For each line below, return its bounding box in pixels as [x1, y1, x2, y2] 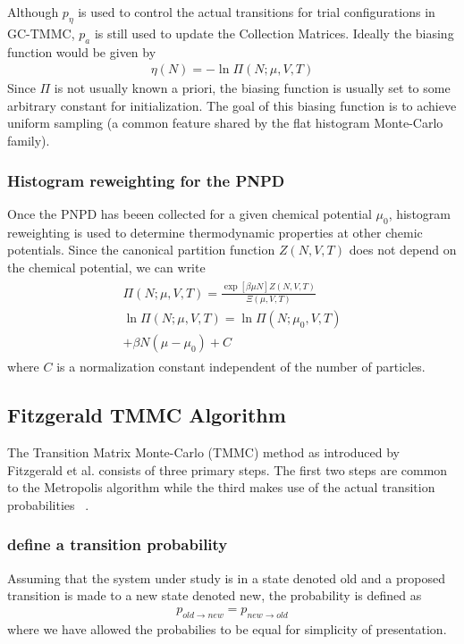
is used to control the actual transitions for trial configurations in [78, 3, 435, 21]
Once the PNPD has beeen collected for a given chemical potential [7, 204, 372, 222]
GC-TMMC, [7, 23, 75, 42]
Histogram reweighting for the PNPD [7, 169, 285, 191]
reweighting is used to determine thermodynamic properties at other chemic [7, 222, 423, 241]
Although [7, 3, 59, 21]
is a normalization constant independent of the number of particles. [56, 357, 426, 376]
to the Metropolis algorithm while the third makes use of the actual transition [7, 478, 435, 497]
